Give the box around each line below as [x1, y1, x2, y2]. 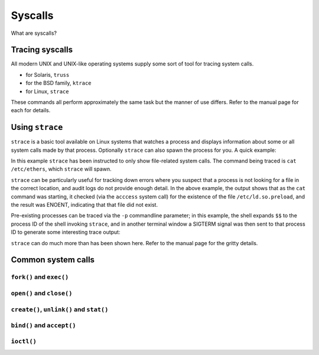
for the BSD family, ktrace [25, 80, 92, 87]
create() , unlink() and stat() [11, 305, 109, 313]
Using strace [11, 122, 63, 132]
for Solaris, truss [25, 71, 70, 78]
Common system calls [11, 255, 95, 265]
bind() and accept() [11, 321, 76, 330]
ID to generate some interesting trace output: [11, 229, 121, 236]
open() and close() [11, 289, 73, 297]
